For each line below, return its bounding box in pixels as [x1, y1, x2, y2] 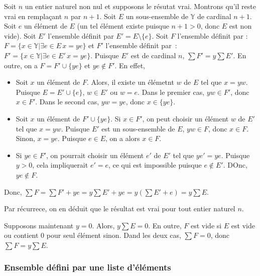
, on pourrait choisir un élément [46, 150, 144, 160]
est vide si [190, 220, 222, 230]
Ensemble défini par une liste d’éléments [4, 261, 171, 273]
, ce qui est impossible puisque [108, 160, 202, 170]
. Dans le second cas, [35, 96, 99, 107]
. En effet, [114, 60, 145, 70]
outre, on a [4, 60, 38, 70]
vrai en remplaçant [4, 11, 62, 21]
